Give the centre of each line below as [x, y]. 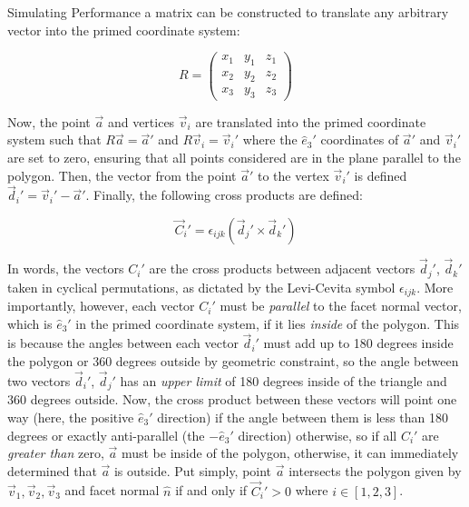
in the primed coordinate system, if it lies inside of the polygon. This [268, 323]
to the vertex [293, 175]
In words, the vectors [66, 268]
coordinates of [360, 139]
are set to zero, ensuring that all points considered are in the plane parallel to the [234, 157]
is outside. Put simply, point [193, 470]
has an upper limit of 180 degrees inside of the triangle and [283, 380]
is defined [381, 175]
